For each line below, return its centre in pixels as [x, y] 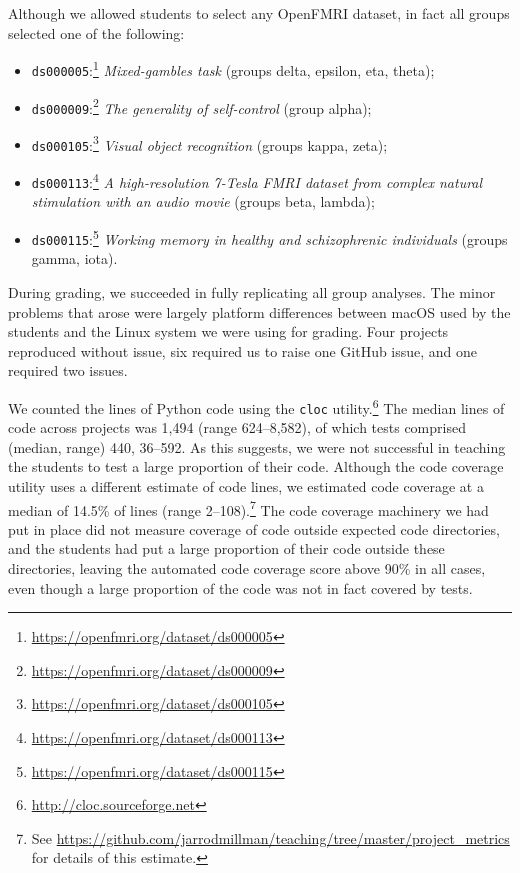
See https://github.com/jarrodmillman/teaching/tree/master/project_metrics [270, 837]
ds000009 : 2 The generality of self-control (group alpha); [201, 106]
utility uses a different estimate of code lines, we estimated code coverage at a [246, 486]
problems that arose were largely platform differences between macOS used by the [259, 311]
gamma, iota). [74, 258]
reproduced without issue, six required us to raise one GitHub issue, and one [243, 350]
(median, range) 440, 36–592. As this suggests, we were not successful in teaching [257, 446]
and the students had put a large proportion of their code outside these [226, 548]
